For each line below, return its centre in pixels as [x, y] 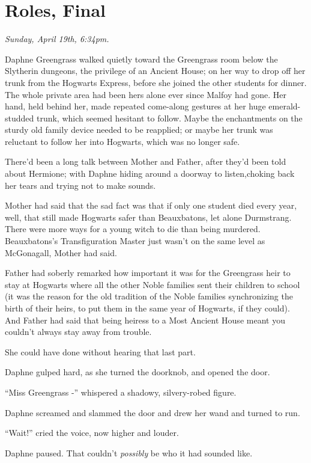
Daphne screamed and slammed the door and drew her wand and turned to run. [152, 412]
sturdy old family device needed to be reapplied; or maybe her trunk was [139, 130]
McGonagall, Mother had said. [61, 252]
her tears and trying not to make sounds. [80, 185]
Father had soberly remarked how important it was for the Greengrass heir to [148, 273]
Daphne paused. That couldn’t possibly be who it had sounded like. [129, 452]
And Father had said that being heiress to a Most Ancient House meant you [145, 320]
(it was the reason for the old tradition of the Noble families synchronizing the [149, 296]
